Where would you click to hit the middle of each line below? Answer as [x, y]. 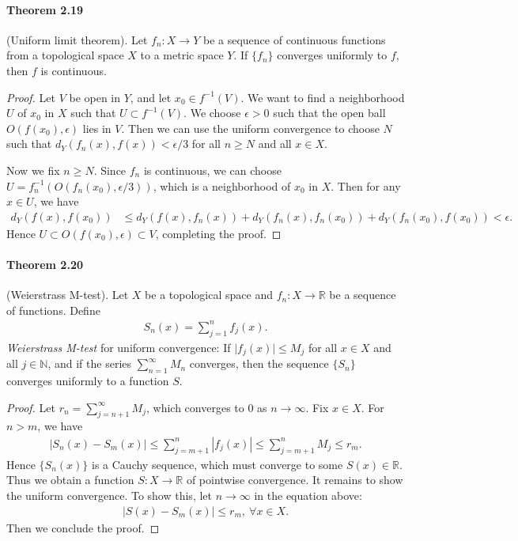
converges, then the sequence [259, 363]
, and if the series [90, 363]
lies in [97, 128]
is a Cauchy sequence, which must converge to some [217, 464]
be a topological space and [209, 295]
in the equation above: [308, 495]
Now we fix [33, 170]
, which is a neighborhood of [222, 185]
